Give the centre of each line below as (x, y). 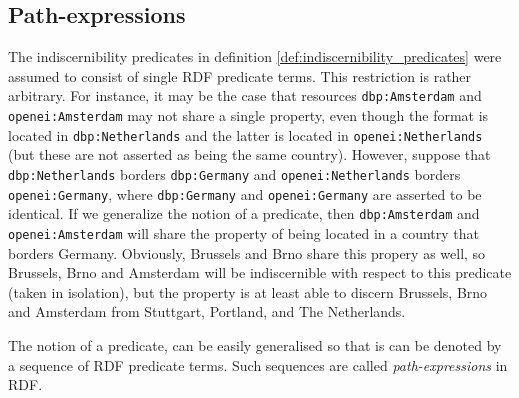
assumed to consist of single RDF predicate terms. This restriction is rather (240, 75)
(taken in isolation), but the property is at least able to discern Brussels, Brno (248, 291)
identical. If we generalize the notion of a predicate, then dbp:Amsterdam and (244, 213)
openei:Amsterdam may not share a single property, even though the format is (248, 115)
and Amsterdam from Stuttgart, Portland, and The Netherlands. (207, 311)
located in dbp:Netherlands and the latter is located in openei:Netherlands (245, 134)
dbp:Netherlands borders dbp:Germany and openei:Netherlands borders (234, 173)
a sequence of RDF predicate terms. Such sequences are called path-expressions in (258, 364)
